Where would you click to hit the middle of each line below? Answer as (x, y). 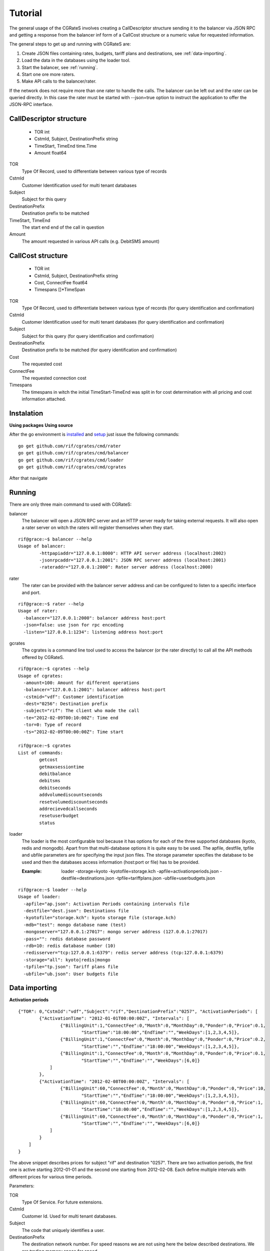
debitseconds (55, 788)
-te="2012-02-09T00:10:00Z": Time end (71, 718)
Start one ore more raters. (48, 74)
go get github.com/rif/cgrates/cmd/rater (69, 446)
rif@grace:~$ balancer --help (55, 539)
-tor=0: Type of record (52, 725)
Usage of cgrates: (41, 676)
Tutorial (26, 13)
